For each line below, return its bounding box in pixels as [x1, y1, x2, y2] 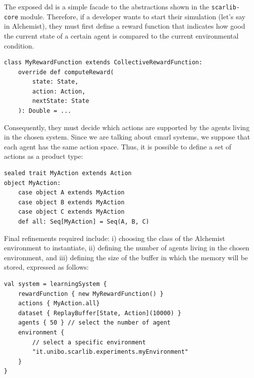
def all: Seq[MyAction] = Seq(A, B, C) [18, 218, 150, 225]
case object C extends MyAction [18, 208, 125, 216]
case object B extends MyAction [18, 198, 125, 206]
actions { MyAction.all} [18, 300, 100, 307]
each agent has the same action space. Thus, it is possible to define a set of [4, 141, 232, 151]
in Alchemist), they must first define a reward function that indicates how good [4, 21, 245, 31]
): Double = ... [18, 107, 72, 115]
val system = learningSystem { [4, 280, 107, 287]
